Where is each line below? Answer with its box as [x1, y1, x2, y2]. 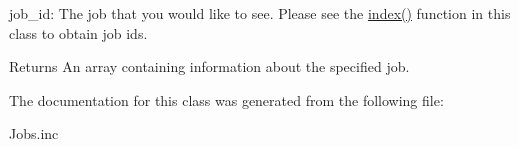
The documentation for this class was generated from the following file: [9, 89, 444, 110]
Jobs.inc [9, 123, 59, 144]
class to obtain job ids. [9, 22, 148, 43]
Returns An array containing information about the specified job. [9, 56, 410, 77]
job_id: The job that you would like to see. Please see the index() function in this [9, 3, 511, 23]
